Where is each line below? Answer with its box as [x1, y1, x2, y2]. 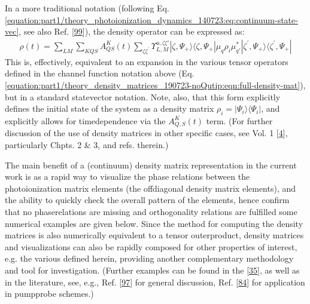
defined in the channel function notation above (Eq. [5, 67, 194, 79]
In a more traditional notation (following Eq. [5, 2, 169, 14]
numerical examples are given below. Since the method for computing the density [5, 217, 303, 229]
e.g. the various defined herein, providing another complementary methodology [5, 252, 294, 265]
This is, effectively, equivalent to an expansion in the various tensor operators [5, 55, 288, 67]
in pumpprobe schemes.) [5, 287, 94, 300]
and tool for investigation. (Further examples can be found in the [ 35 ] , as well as [5, 263, 300, 276]
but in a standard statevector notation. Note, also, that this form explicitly [5, 90, 281, 103]
